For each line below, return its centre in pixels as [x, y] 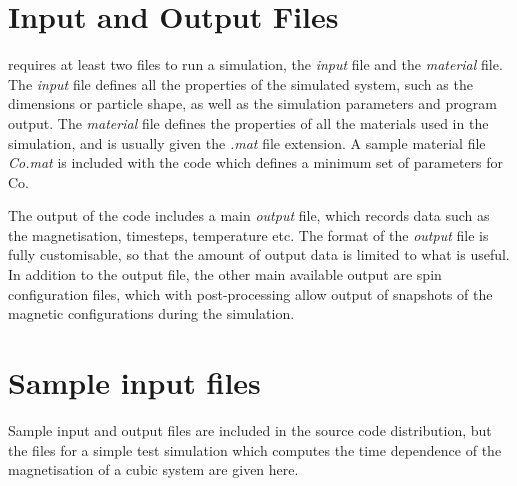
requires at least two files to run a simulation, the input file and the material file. [255, 64]
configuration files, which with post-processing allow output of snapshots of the [250, 293]
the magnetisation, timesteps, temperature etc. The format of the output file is [248, 234]
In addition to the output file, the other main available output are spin [225, 274]
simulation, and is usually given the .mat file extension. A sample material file [247, 142]
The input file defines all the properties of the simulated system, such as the [240, 83]
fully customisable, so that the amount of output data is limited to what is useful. [259, 254]
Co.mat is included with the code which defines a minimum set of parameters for [256, 162]
